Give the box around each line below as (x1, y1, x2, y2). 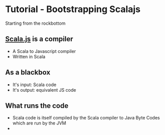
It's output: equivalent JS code (12, 87, 76, 93)
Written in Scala (12, 53, 46, 59)
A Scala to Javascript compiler (12, 48, 76, 54)
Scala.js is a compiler (5, 35, 73, 43)
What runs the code (5, 101, 69, 110)
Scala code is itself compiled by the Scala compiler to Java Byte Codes (12, 115, 160, 121)
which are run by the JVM (12, 120, 66, 126)
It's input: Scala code (12, 82, 57, 88)
